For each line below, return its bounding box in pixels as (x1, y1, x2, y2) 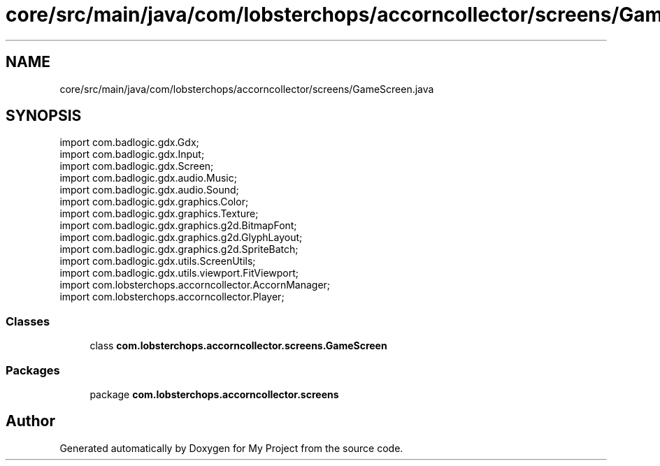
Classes (6, 314, 50, 328)
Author (6, 412, 55, 430)
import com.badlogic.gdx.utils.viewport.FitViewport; (59, 267, 299, 279)
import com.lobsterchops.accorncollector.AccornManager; (59, 279, 331, 291)
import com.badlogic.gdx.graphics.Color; (59, 196, 249, 208)
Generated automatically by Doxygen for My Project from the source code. (59, 442, 403, 454)
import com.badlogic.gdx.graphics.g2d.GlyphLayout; (59, 231, 303, 244)
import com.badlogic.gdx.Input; (59, 148, 205, 161)
